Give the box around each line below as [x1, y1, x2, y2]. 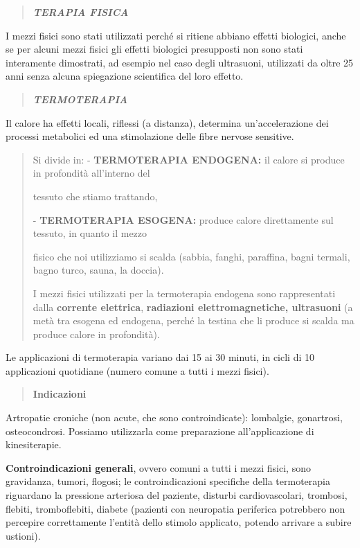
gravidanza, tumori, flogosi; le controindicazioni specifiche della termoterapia [6, 474, 330, 488]
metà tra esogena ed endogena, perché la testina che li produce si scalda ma [33, 313, 354, 328]
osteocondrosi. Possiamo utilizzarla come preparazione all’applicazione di [6, 423, 314, 438]
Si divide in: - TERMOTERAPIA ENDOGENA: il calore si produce [33, 152, 345, 166]
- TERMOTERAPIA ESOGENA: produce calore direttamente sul [33, 212, 334, 227]
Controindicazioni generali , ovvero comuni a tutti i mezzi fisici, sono [6, 460, 311, 475]
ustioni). [6, 528, 41, 542]
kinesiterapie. [6, 437, 62, 452]
